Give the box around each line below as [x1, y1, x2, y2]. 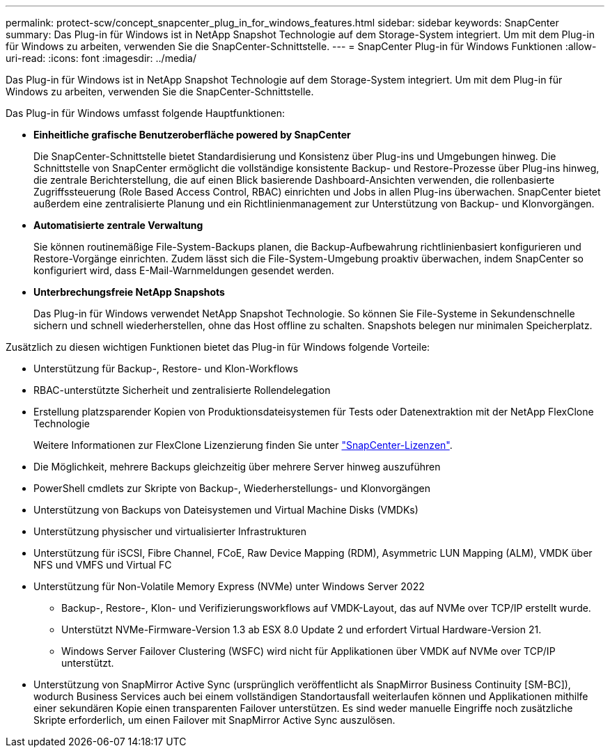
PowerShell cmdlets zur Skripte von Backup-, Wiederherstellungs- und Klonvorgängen [33, 482, 430, 494]
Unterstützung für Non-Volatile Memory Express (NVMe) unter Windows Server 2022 [33, 580, 425, 592]
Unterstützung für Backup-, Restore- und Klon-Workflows [33, 363, 299, 374]
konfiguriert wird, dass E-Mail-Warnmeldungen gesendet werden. [33, 264, 334, 276]
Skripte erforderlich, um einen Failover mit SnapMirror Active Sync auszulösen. [33, 714, 396, 726]
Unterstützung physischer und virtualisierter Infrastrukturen [33, 525, 306, 537]
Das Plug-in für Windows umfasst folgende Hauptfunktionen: [6, 107, 285, 119]
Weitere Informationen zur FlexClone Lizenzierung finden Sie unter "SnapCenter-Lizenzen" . [33, 439, 453, 451]
